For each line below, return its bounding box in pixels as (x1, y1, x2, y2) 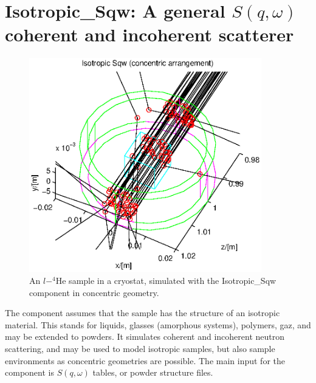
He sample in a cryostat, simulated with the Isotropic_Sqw (55, 274, 276, 286)
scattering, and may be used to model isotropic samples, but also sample (5, 342, 275, 354)
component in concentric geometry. (29, 286, 159, 298)
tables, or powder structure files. (92, 366, 213, 379)
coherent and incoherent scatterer (5, 22, 294, 47)
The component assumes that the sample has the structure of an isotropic (5, 306, 280, 319)
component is (5, 366, 54, 379)
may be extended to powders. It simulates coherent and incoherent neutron (5, 330, 285, 343)
